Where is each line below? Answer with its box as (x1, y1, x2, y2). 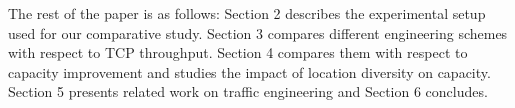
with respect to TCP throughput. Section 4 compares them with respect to (8, 42, 468, 63)
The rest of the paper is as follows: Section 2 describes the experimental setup (8, 3, 486, 23)
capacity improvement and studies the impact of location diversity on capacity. (8, 61, 491, 82)
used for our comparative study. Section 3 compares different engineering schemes (8, 22, 508, 43)
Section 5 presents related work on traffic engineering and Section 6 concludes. (8, 81, 488, 102)
